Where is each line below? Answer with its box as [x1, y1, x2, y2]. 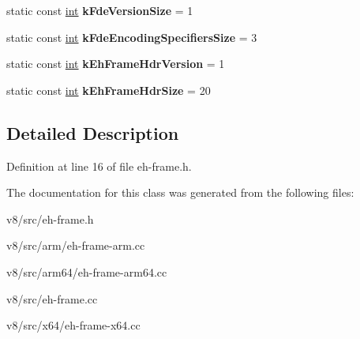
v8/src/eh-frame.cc [6, 290, 98, 307]
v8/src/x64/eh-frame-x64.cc [6, 317, 141, 333]
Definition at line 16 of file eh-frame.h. [6, 157, 192, 174]
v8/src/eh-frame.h [6, 210, 94, 227]
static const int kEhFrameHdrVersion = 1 [6, 55, 225, 72]
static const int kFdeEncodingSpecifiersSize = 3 [6, 28, 257, 45]
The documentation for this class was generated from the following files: [6, 184, 354, 201]
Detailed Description [6, 120, 179, 145]
